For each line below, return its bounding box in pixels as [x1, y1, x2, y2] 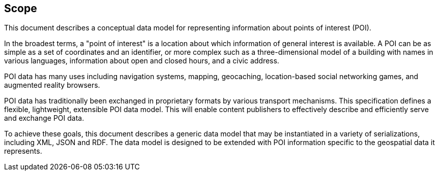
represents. [4, 147, 42, 156]
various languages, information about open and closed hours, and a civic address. [4, 56, 279, 65]
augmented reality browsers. [4, 81, 100, 90]
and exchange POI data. [4, 114, 84, 123]
